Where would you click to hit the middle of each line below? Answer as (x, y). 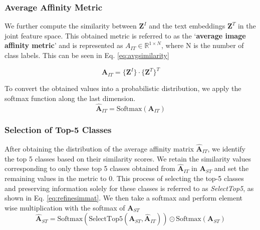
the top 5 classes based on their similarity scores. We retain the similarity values (128, 158)
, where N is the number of (202, 45)
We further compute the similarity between (71, 26)
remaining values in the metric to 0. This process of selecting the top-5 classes (124, 178)
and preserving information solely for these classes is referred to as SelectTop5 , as (129, 188)
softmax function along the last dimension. (70, 98)
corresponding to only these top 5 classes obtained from (90, 168)
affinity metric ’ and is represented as (64, 45)
